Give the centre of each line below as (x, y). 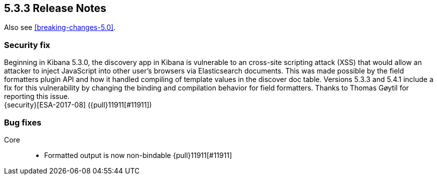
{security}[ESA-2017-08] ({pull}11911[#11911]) (78, 105)
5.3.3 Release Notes (55, 8)
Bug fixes (23, 122)
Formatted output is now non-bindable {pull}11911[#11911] (138, 155)
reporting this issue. (37, 96)
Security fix (27, 45)
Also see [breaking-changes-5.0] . (60, 27)
